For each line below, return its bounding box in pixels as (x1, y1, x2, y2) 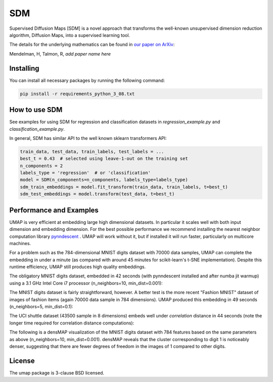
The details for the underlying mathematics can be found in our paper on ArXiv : (9, 41, 175, 47)
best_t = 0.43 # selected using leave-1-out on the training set (20, 156, 188, 162)
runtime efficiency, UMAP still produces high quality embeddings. (9, 264, 146, 270)
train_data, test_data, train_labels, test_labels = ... (20, 149, 164, 154)
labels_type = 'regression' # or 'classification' (20, 170, 151, 176)
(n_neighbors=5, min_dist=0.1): (9, 304, 73, 310)
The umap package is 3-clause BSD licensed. (9, 369, 105, 376)
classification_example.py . (9, 126, 65, 132)
